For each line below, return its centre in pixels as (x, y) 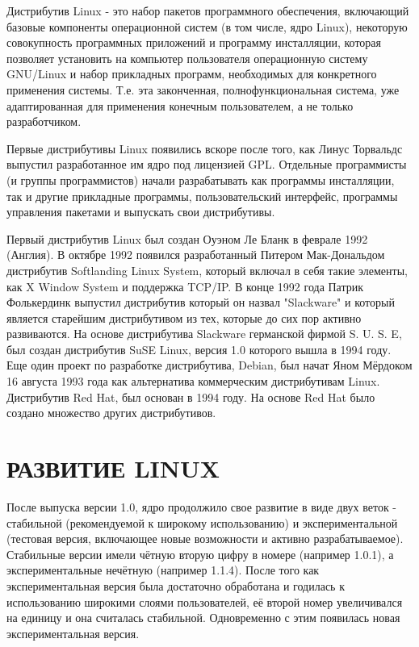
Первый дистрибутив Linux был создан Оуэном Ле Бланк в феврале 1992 (187, 238)
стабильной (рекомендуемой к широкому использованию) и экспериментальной (202, 522)
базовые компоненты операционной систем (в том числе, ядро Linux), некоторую (207, 26)
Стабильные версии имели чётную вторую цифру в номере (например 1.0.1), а (200, 554)
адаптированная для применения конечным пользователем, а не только (180, 105)
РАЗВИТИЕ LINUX (113, 468)
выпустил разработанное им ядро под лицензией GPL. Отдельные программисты (207, 164)
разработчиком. (44, 121)
